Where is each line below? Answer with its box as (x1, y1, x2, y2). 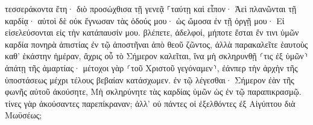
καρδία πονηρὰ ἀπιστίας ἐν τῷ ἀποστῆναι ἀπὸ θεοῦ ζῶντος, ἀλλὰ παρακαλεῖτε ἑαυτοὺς (5, 37, 308, 50)
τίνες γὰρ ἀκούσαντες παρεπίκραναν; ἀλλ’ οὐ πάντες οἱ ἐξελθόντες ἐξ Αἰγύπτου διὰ (5, 97, 296, 109)
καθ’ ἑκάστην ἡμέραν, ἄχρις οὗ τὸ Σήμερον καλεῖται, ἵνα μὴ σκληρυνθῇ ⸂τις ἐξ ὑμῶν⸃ (5, 50, 308, 62)
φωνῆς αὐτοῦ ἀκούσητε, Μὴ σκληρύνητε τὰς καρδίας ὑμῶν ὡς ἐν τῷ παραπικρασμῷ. (5, 85, 302, 98)
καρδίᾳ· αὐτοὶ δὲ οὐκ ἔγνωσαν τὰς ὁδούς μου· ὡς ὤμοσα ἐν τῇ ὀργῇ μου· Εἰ (5, 14, 285, 27)
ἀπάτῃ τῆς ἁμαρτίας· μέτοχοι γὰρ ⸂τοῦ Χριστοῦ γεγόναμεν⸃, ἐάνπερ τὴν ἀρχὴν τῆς (5, 61, 298, 74)
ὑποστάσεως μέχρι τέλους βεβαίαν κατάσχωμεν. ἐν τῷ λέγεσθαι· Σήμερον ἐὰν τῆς (5, 73, 294, 86)
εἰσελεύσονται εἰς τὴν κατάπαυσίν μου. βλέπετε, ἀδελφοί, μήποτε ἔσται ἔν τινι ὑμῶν (5, 26, 299, 39)
